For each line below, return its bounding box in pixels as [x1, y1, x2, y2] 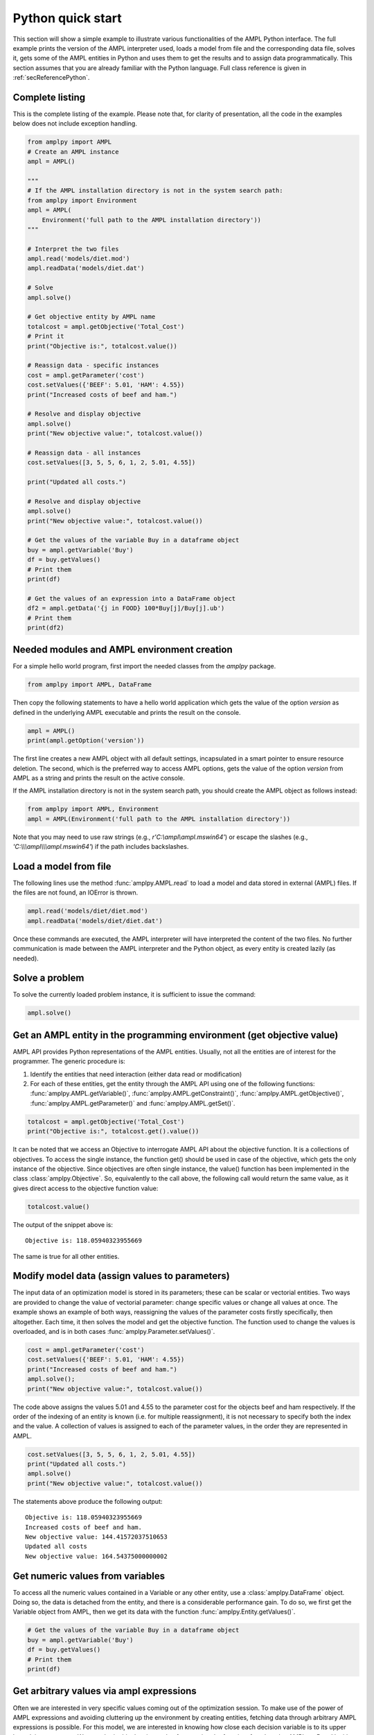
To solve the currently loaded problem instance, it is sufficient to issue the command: [12, 990, 256, 999]
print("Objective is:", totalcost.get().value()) [27, 1128, 199, 1135]
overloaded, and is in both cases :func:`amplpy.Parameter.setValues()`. [12, 1327, 215, 1335]
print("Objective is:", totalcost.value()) [27, 342, 178, 350]
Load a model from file [12, 861, 112, 872]
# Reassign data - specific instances [27, 362, 159, 369]
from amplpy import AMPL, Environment [27, 805, 159, 813]
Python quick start [12, 10, 123, 26]
